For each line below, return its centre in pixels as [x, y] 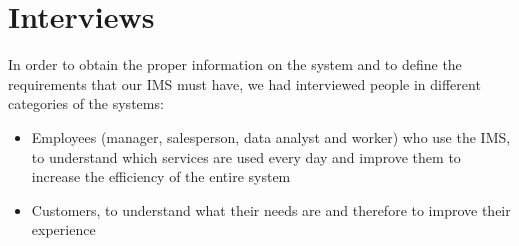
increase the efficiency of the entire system [161, 176]
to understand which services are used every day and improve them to [246, 156]
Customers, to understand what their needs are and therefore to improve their [271, 209]
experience [63, 229]
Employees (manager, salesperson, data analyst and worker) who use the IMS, [271, 136]
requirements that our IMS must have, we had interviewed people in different [244, 83]
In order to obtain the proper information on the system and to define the [235, 64]
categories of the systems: [86, 103]
